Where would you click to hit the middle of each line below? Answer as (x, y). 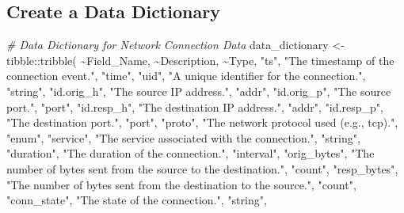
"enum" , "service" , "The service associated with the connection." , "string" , (183, 137)
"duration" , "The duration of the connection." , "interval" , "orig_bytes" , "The (191, 153)
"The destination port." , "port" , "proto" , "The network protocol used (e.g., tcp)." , (202, 122)
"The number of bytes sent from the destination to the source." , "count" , (181, 184)
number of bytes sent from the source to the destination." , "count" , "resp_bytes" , (202, 168)
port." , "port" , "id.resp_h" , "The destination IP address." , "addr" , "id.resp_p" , (195, 106)
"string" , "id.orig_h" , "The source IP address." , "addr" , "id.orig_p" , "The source (199, 91)
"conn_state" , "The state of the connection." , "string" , (137, 200)
